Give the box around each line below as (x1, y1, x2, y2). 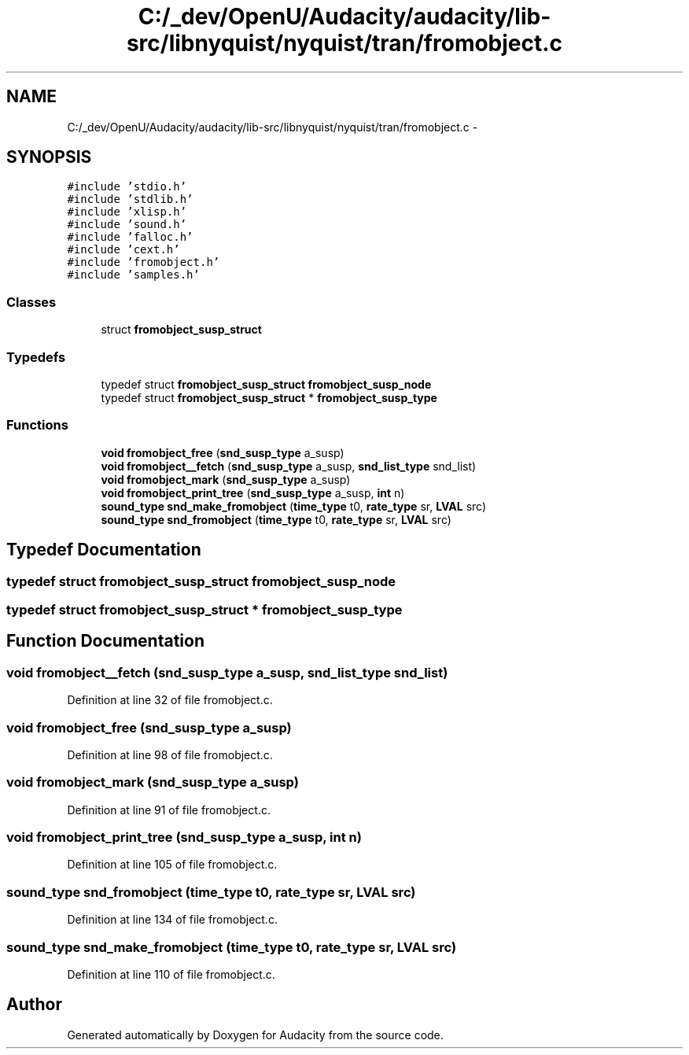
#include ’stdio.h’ (67, 180, 187, 194)
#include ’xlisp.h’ (67, 205, 187, 219)
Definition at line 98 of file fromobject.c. (67, 747, 273, 762)
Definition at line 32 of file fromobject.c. (67, 693, 273, 707)
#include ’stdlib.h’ (67, 193, 193, 206)
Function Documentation (6, 631, 204, 651)
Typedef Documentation (6, 540, 201, 560)
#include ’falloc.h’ (67, 231, 193, 244)
